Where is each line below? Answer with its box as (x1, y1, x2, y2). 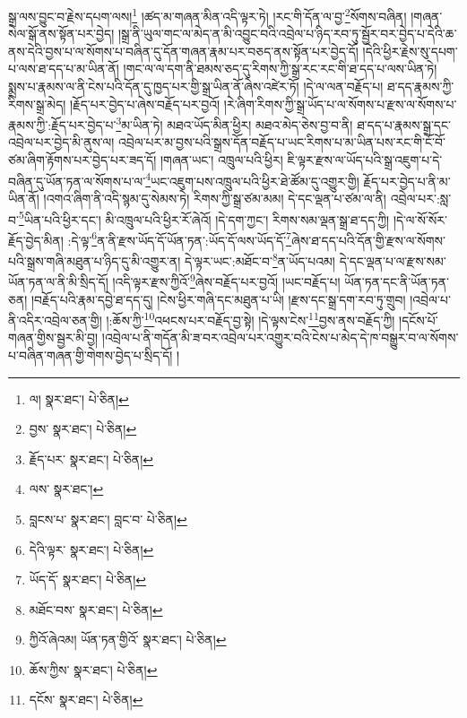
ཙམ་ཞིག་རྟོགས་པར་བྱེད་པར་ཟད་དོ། (8, 151, 157, 169)
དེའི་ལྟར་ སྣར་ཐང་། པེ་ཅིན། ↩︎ (29, 540, 154, 558)
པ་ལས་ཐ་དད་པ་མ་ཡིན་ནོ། (8, 59, 119, 78)
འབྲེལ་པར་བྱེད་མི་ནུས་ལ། (8, 133, 115, 151)
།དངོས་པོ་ (399, 310, 438, 329)
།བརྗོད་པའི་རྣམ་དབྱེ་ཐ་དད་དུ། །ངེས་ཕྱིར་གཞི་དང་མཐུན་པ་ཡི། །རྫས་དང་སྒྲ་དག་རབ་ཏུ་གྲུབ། (31, 290, 406, 308)
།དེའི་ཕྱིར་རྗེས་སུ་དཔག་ (362, 41, 458, 60)
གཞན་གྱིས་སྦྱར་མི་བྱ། (8, 328, 99, 347)
